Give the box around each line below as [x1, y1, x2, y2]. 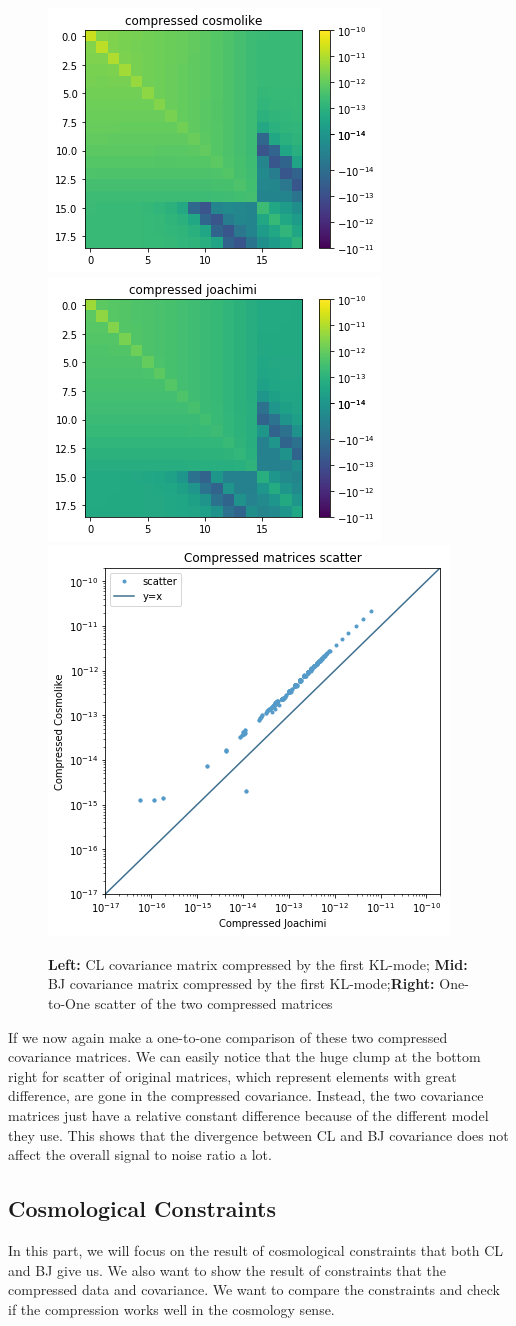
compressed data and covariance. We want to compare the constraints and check [8, 1279, 500, 1300]
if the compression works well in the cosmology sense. [8, 1298, 335, 1319]
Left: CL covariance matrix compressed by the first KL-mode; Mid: [48, 953, 468, 974]
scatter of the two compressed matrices [94, 992, 333, 1013]
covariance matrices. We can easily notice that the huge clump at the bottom [8, 1046, 481, 1067]
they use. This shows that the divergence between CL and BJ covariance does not [8, 1124, 509, 1145]
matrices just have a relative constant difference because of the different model [8, 1104, 489, 1125]
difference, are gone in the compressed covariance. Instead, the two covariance [8, 1085, 484, 1106]
